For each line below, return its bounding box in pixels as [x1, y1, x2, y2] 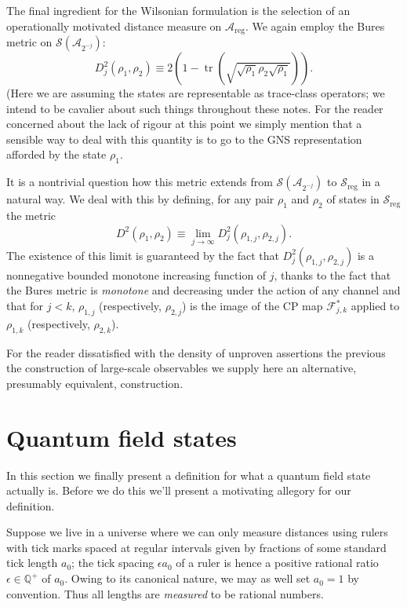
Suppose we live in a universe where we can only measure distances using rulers [6, 524, 388, 540]
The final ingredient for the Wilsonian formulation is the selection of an [6, 2, 351, 18]
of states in [326, 191, 380, 207]
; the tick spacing [71, 554, 154, 571]
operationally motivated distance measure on [6, 17, 222, 34]
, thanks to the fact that [274, 266, 391, 283]
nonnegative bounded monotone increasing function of [6, 266, 267, 283]
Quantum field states [6, 421, 237, 453]
